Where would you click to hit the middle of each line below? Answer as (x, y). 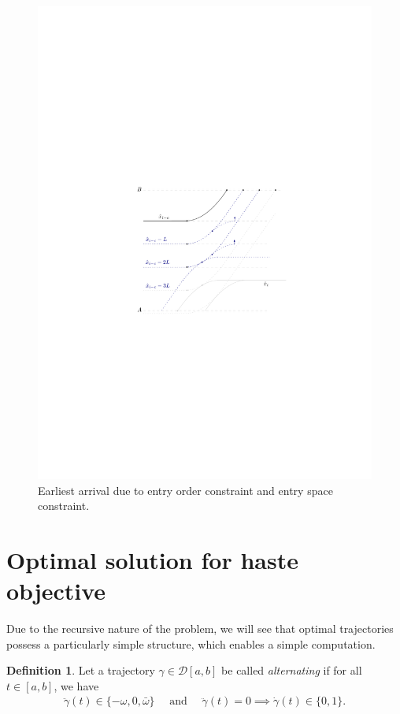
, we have (76, 685)
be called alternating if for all (292, 670)
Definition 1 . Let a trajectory (81, 670)
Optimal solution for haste (152, 559)
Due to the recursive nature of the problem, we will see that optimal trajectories (200, 628)
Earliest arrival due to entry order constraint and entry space (185, 490)
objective (56, 591)
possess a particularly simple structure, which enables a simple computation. (191, 643)
